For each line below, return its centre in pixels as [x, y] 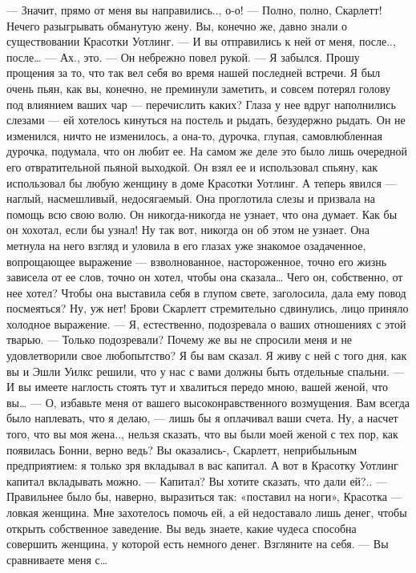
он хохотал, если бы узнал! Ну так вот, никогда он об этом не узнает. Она [188, 230]
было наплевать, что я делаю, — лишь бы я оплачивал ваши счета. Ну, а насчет [202, 418]
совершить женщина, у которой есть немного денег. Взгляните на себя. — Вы [198, 544]
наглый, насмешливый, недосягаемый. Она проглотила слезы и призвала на [191, 198]
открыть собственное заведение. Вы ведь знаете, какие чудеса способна [182, 528]
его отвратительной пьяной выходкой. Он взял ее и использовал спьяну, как [192, 166]
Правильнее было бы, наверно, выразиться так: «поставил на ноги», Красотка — [204, 496]
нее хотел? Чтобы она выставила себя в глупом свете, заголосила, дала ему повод [206, 292]
